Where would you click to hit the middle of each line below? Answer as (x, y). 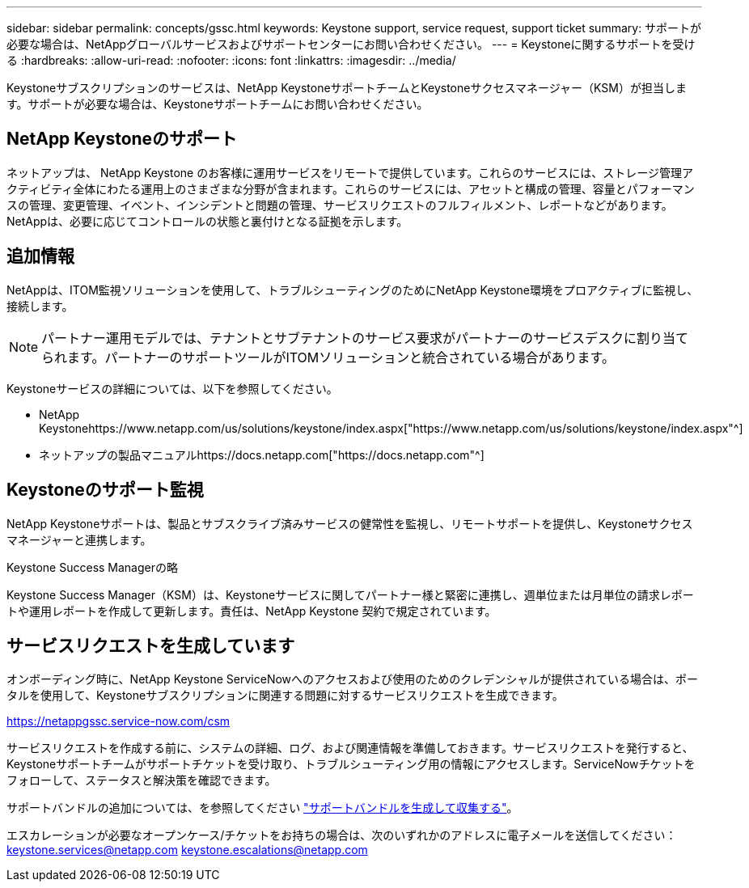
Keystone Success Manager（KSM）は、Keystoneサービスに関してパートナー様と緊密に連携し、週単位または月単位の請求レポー (350, 594)
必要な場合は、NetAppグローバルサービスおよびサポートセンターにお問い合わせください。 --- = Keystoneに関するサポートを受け (351, 44)
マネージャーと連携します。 (79, 539)
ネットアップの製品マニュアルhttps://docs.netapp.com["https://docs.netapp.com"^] (262, 455)
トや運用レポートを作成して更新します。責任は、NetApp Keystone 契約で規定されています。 (252, 611)
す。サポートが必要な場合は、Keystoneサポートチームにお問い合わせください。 (218, 104)
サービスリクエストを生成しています (151, 645)
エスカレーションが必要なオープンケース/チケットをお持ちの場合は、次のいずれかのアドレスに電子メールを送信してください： (342, 835)
